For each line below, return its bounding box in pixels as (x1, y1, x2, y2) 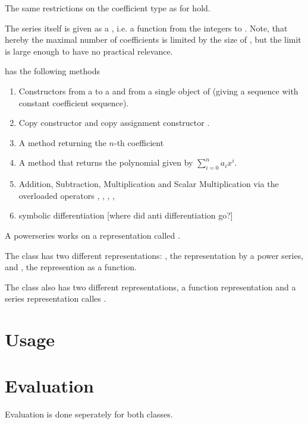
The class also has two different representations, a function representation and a (5, 280, 296, 293)
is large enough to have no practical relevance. (5, 45, 173, 57)
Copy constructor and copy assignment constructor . (18, 116, 210, 129)
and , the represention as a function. (5, 261, 137, 273)
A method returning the (18, 136, 106, 148)
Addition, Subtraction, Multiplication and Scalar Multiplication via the (18, 178, 279, 190)
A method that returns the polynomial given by (18, 156, 193, 169)
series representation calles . (5, 292, 106, 305)
